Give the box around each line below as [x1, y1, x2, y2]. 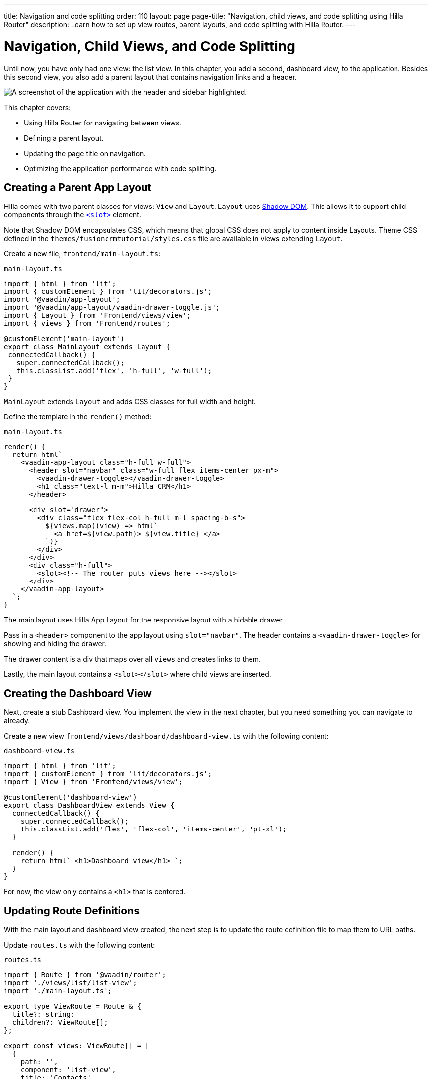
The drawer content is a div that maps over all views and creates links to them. [4, 655, 261, 664]
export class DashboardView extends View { [4, 801, 175, 810]
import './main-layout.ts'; [4, 987, 112, 995]
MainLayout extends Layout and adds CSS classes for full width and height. [4, 397, 256, 406]
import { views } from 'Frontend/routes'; [4, 319, 171, 328]
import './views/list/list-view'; [4, 979, 137, 987]
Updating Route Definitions [4, 904, 140, 917]
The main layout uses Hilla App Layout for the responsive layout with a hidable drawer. [4, 616, 285, 624]
